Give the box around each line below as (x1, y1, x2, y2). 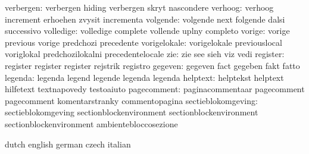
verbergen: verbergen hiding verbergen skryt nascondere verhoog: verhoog (5, 1, 274, 13)
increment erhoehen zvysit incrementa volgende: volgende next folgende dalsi (5, 12, 285, 25)
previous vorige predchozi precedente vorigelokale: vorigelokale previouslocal (5, 36, 282, 48)
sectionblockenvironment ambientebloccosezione (5, 117, 178, 130)
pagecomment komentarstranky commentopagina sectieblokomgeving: (5, 94, 258, 106)
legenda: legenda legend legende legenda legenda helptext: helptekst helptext (5, 71, 284, 83)
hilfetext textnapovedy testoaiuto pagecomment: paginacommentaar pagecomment (5, 83, 305, 95)
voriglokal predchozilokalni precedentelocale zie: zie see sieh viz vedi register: (5, 48, 285, 60)
